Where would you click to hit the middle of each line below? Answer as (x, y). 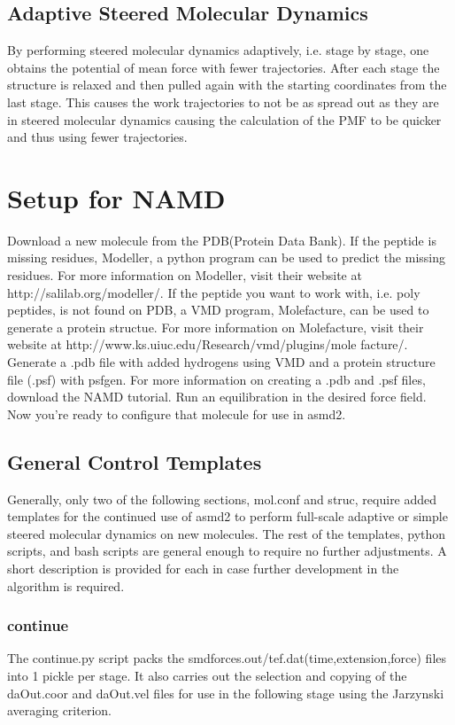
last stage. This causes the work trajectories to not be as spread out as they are (223, 101)
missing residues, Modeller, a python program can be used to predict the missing (227, 257)
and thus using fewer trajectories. (97, 137)
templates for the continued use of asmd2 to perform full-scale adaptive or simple (227, 516)
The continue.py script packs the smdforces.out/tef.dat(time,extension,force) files (227, 658)
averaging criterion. (59, 710)
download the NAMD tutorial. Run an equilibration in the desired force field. (217, 397)
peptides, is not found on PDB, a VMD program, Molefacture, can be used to (218, 310)
